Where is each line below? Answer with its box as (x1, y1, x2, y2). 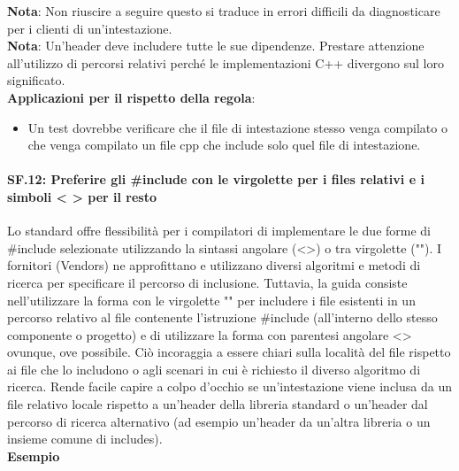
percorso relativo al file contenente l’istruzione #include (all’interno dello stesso (7, 308, 438, 327)
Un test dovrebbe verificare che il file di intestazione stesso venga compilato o (27, 118, 448, 136)
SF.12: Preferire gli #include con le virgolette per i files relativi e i (7, 170, 425, 189)
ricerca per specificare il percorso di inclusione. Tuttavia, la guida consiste (7, 273, 408, 291)
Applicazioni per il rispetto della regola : (7, 88, 256, 106)
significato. (7, 71, 65, 89)
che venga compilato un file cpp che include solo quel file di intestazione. (27, 135, 421, 154)
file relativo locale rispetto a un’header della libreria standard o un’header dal (7, 395, 428, 413)
